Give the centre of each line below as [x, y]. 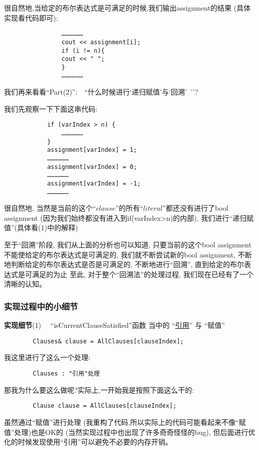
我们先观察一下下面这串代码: [51, 108]
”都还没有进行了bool [195, 208]
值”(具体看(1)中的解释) [41, 228]
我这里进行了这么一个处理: [47, 357]
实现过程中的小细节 [41, 306]
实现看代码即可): [31, 17]
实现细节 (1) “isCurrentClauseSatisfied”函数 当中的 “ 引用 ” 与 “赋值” [115, 325]
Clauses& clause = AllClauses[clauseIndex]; [108, 341]
